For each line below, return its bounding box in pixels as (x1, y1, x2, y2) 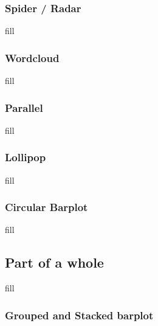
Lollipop (5, 150, 46, 165)
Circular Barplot (5, 199, 88, 215)
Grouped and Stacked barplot (5, 307, 154, 322)
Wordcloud (5, 50, 60, 65)
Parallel (5, 100, 43, 115)
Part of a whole (5, 253, 104, 272)
